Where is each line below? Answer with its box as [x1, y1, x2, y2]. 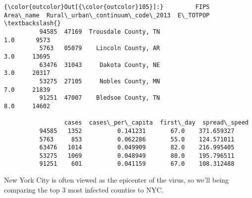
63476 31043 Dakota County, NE [39, 61, 160, 68]
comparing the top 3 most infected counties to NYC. [4, 184, 164, 195]
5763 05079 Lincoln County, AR [39, 45, 160, 52]
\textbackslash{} [4, 20, 61, 27]
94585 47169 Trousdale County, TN [39, 28, 160, 35]
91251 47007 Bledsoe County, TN [39, 94, 160, 102]
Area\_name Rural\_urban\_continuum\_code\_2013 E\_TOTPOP [4, 11, 210, 19]
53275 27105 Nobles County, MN [39, 77, 160, 85]
